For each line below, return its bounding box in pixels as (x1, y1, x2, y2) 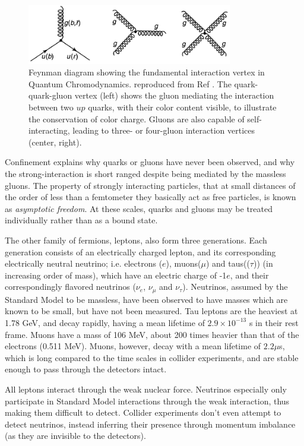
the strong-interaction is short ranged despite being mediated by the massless (5, 167, 286, 179)
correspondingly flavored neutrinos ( (5, 280, 136, 293)
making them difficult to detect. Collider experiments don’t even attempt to (5, 406, 281, 419)
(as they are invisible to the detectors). (5, 429, 146, 442)
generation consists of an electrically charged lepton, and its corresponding (5, 245, 276, 258)
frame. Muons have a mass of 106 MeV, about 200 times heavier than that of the (5, 328, 299, 340)
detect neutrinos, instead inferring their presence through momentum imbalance (5, 417, 296, 430)
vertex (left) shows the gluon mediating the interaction (74, 89, 274, 102)
